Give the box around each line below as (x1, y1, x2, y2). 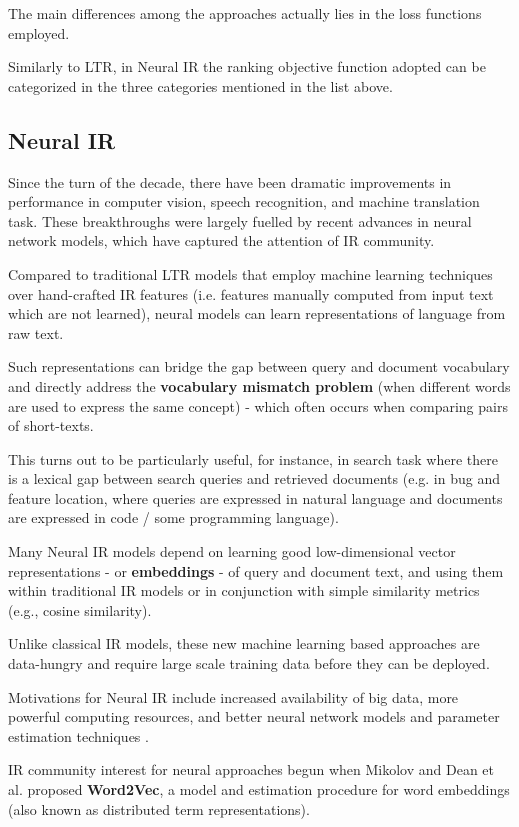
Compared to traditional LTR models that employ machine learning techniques (8, 263, 493, 284)
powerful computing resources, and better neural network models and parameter (8, 706, 500, 727)
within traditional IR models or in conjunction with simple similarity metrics (8, 580, 480, 601)
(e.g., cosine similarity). (8, 599, 152, 620)
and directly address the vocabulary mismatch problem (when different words (8, 375, 511, 396)
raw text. (8, 322, 64, 343)
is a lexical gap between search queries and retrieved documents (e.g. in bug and (8, 468, 500, 489)
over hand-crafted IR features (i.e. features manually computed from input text (8, 283, 494, 304)
